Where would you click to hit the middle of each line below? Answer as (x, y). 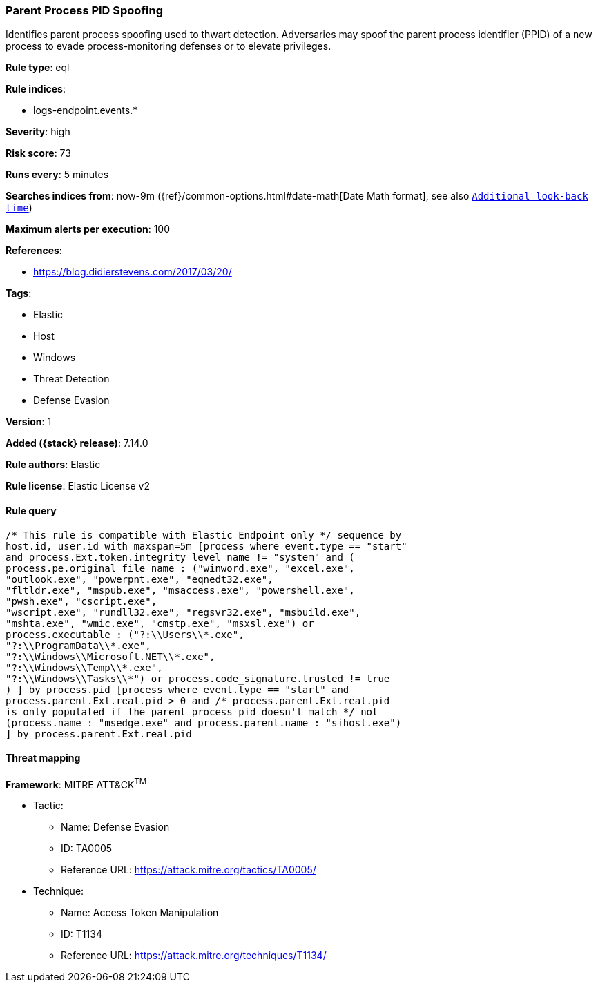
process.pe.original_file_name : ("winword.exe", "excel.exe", (180, 568)
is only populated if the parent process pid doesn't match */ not (192, 711)
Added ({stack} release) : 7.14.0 (77, 443)
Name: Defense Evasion (115, 827)
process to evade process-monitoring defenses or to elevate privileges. (168, 46)
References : (34, 251)
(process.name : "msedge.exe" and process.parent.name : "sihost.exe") (204, 723)
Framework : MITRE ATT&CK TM (76, 783)
